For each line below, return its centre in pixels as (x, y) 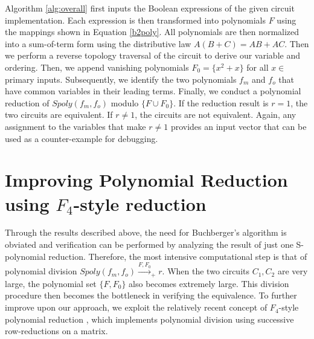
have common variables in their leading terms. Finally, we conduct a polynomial (153, 91)
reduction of (27, 102)
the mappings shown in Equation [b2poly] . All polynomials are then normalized (152, 32)
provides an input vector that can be (239, 126)
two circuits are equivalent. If (59, 115)
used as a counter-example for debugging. (82, 138)
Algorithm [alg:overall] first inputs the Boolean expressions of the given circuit (150, 8)
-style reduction (140, 203)
